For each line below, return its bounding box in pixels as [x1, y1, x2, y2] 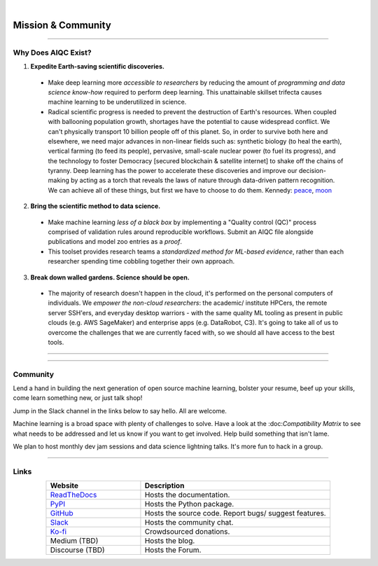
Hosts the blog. [144, 536, 195, 546]
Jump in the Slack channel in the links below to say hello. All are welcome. [13, 406, 227, 415]
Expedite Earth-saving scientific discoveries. [30, 62, 164, 71]
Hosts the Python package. [144, 499, 234, 509]
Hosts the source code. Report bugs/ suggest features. [144, 509, 326, 518]
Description [144, 481, 185, 490]
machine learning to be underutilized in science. [48, 98, 187, 106]
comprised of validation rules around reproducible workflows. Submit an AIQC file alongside [48, 228, 314, 236]
